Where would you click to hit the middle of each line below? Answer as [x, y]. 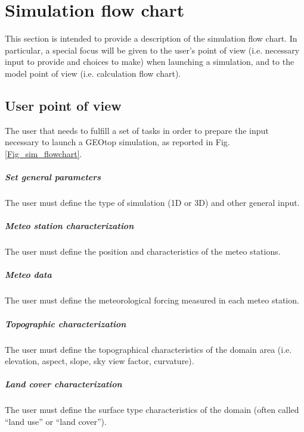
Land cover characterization [63, 384]
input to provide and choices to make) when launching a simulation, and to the [150, 62]
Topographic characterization [66, 323]
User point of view [63, 105]
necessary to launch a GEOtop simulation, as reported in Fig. [117, 142]
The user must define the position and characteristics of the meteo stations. [143, 251]
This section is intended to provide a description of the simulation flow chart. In [151, 38]
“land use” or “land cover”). [56, 421]
